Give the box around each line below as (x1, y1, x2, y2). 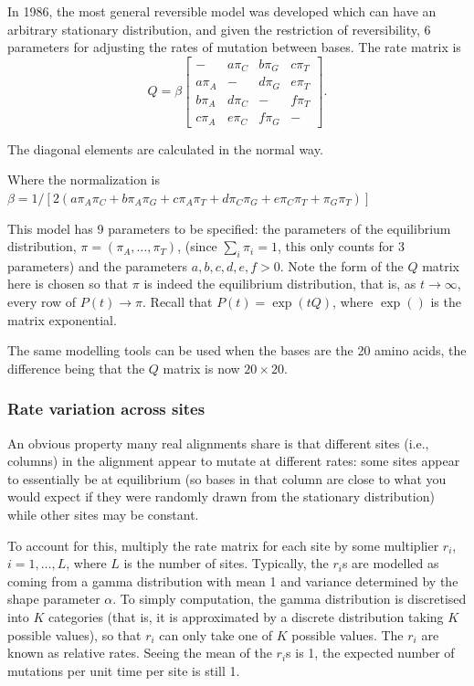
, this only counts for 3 (277, 237, 405, 256)
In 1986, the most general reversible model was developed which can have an (7, 2, 437, 20)
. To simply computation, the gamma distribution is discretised (112, 589, 467, 608)
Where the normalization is (7, 170, 160, 189)
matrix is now (163, 358, 240, 377)
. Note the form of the (279, 256, 404, 275)
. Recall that (142, 292, 213, 311)
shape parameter (7, 589, 100, 608)
